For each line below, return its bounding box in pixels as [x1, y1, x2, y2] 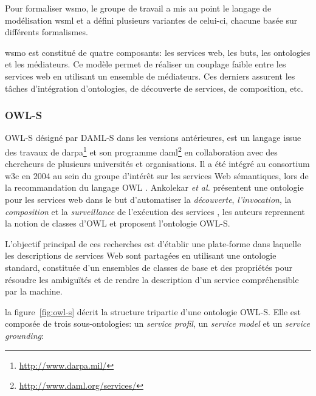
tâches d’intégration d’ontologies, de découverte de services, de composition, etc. [5, 81, 303, 94]
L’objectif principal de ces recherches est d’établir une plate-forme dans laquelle [5, 237, 301, 250]
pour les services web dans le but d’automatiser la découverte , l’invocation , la [5, 193, 292, 205]
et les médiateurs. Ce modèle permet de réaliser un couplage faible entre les [5, 58, 286, 70]
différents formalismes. [5, 26, 88, 38]
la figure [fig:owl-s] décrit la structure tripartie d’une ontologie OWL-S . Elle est [5, 305, 301, 318]
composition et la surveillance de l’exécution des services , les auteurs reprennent [5, 205, 305, 217]
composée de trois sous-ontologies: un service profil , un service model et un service [5, 317, 310, 330]
